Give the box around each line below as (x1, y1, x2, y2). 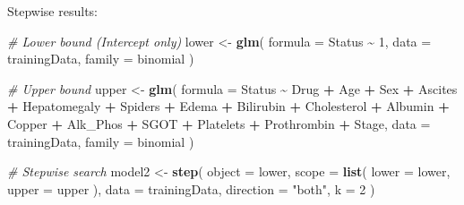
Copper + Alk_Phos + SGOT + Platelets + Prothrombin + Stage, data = (7, 114, 431, 132)
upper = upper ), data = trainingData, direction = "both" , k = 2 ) (7, 179, 375, 198)
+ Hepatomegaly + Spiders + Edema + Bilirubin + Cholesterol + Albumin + (7, 97, 450, 115)
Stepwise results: (7, 2, 98, 20)
